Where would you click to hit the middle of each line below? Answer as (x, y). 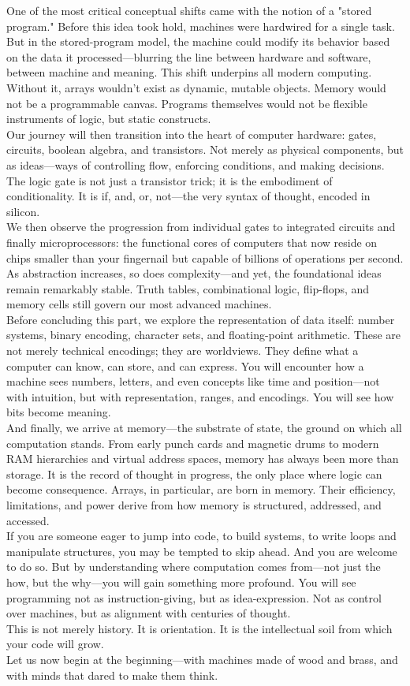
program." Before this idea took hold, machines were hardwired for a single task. (201, 26)
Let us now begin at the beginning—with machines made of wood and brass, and (202, 659)
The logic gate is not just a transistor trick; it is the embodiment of (170, 180)
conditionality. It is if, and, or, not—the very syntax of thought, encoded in (188, 196)
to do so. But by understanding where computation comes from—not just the (194, 567)
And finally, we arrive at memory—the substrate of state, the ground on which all (204, 428)
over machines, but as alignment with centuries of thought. (149, 613)
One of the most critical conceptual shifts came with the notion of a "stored (189, 10)
